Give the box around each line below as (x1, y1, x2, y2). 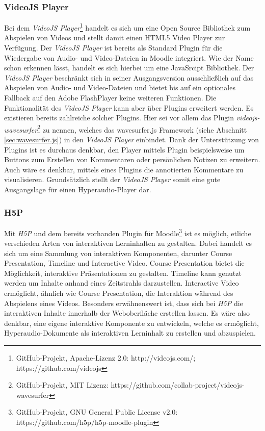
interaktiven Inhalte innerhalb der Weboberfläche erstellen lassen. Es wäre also (4, 308, 250, 318)
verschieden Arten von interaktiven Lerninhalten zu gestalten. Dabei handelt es (4, 238, 252, 248)
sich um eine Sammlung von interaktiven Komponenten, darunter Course (4, 247, 232, 258)
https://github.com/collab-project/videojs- (111, 379, 245, 390)
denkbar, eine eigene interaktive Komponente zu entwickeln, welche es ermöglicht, (4, 317, 259, 328)
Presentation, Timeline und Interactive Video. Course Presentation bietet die (4, 258, 245, 268)
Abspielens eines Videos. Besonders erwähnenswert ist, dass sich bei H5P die (4, 297, 243, 308)
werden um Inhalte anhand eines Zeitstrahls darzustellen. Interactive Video (4, 277, 239, 288)
